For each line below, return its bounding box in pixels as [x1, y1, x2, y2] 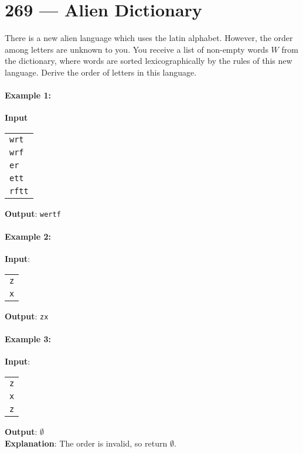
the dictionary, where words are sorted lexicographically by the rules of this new [5, 55, 292, 67]
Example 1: [5, 89, 51, 101]
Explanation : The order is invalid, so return [5, 437, 168, 449]
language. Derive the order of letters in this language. [5, 66, 197, 78]
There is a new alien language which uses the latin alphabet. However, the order [5, 32, 293, 44]
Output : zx [5, 309, 49, 322]
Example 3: [5, 333, 51, 345]
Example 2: [5, 230, 51, 243]
